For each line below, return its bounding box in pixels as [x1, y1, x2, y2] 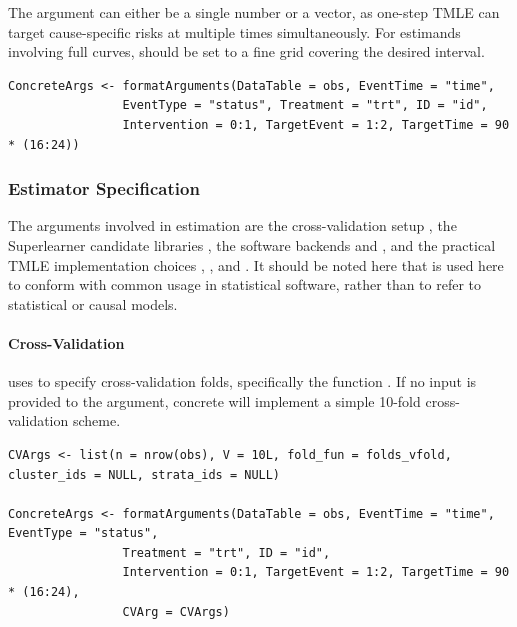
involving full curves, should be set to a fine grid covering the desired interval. [8, 41, 485, 62]
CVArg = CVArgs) [122, 604, 230, 619]
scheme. [72, 410, 121, 431]
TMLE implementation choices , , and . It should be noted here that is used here [8, 254, 504, 275]
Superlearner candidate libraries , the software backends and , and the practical [8, 234, 496, 255]
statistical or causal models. [8, 293, 178, 314]
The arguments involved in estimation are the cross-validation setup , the [8, 215, 457, 236]
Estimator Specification [8, 176, 200, 201]
